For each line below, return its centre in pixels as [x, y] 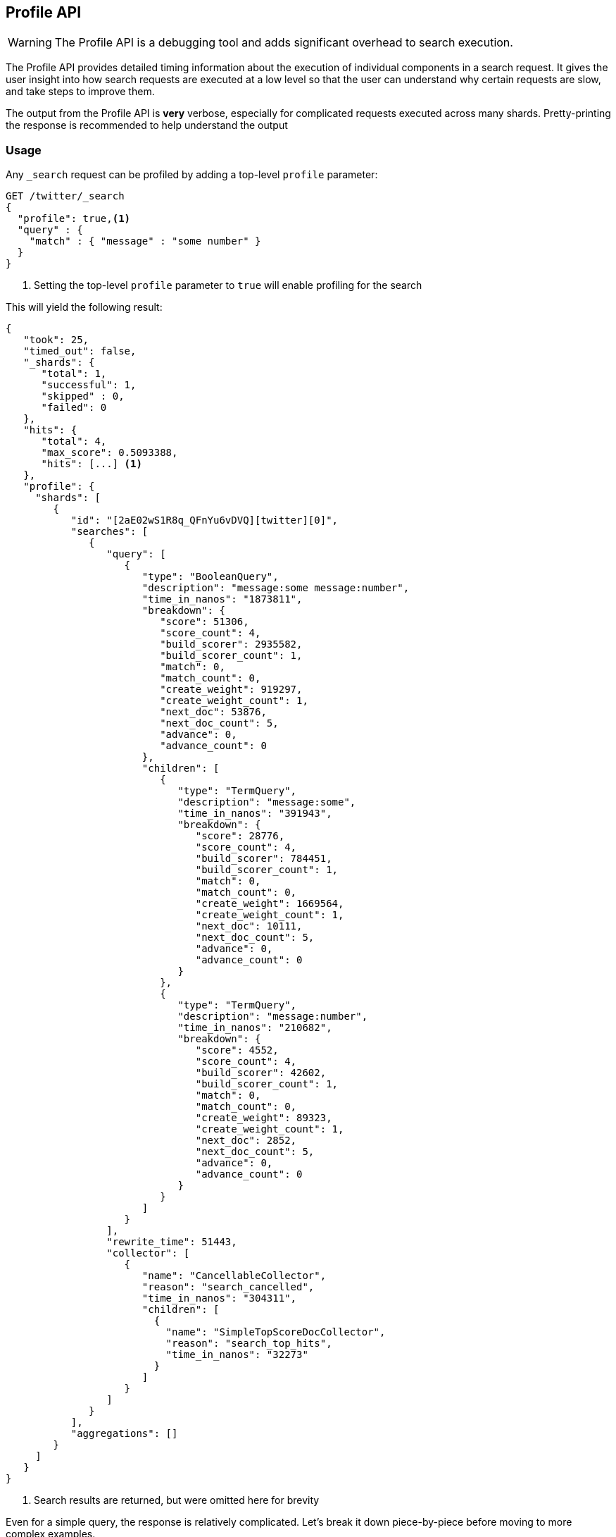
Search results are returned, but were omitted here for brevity [177, 1500]
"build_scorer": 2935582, [231, 644]
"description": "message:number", [273, 1017]
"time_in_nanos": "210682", [255, 1028]
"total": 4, [74, 442]
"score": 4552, [237, 1050]
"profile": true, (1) [74, 219]
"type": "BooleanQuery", [210, 577]
